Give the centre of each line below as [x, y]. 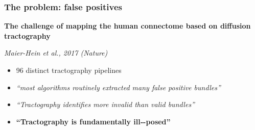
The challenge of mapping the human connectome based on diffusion [127, 26]
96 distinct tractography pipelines [69, 70]
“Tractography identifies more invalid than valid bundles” [105, 104]
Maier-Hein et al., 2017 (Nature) [56, 53]
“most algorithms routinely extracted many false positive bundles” [118, 87]
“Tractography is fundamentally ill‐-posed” [93, 121]
